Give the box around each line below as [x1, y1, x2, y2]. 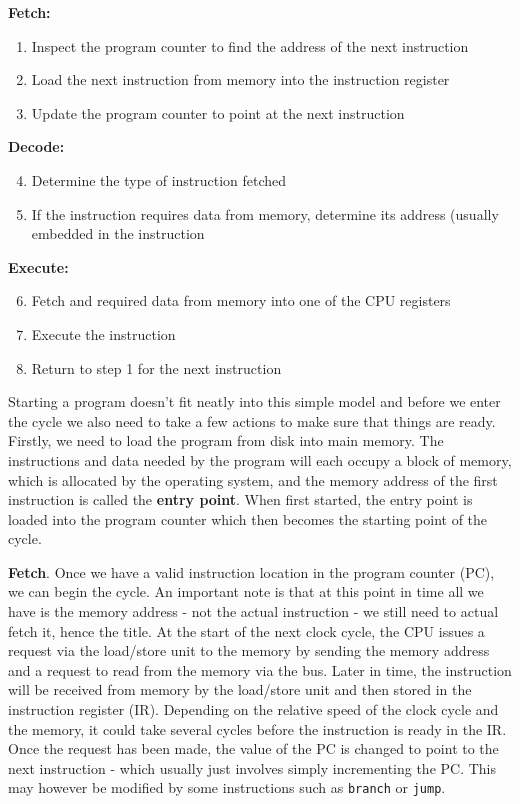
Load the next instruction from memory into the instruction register [31, 69, 450, 90]
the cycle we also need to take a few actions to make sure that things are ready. [8, 410, 496, 431]
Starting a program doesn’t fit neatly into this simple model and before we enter [8, 391, 501, 412]
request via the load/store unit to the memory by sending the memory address [8, 640, 490, 661]
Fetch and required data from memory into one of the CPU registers [31, 290, 451, 311]
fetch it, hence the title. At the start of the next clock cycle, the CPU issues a [8, 620, 485, 641]
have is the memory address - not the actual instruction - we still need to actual [8, 601, 499, 622]
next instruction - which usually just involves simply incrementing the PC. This [8, 757, 497, 778]
